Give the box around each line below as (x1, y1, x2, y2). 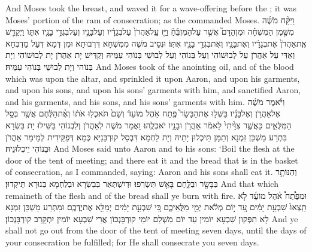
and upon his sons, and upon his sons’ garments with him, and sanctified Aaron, (5, 84, 301, 96)
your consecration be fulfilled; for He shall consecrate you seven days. (5, 235, 259, 248)
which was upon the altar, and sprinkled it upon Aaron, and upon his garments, (5, 72, 300, 84)
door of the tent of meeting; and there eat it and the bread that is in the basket (5, 153, 298, 166)
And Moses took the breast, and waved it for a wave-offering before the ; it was (5, 2, 297, 14)
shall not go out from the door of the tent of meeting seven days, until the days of (5, 224, 307, 236)
